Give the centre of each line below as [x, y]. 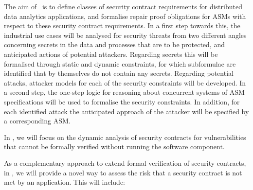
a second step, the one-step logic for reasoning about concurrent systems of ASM [124, 92]
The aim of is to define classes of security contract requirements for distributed [123, 6]
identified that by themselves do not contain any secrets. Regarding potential [119, 73]
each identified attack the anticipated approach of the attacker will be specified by [126, 111]
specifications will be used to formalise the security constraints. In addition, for [122, 101]
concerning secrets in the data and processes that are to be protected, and [114, 44]
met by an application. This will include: [64, 182]
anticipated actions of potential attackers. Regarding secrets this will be [111, 54]
